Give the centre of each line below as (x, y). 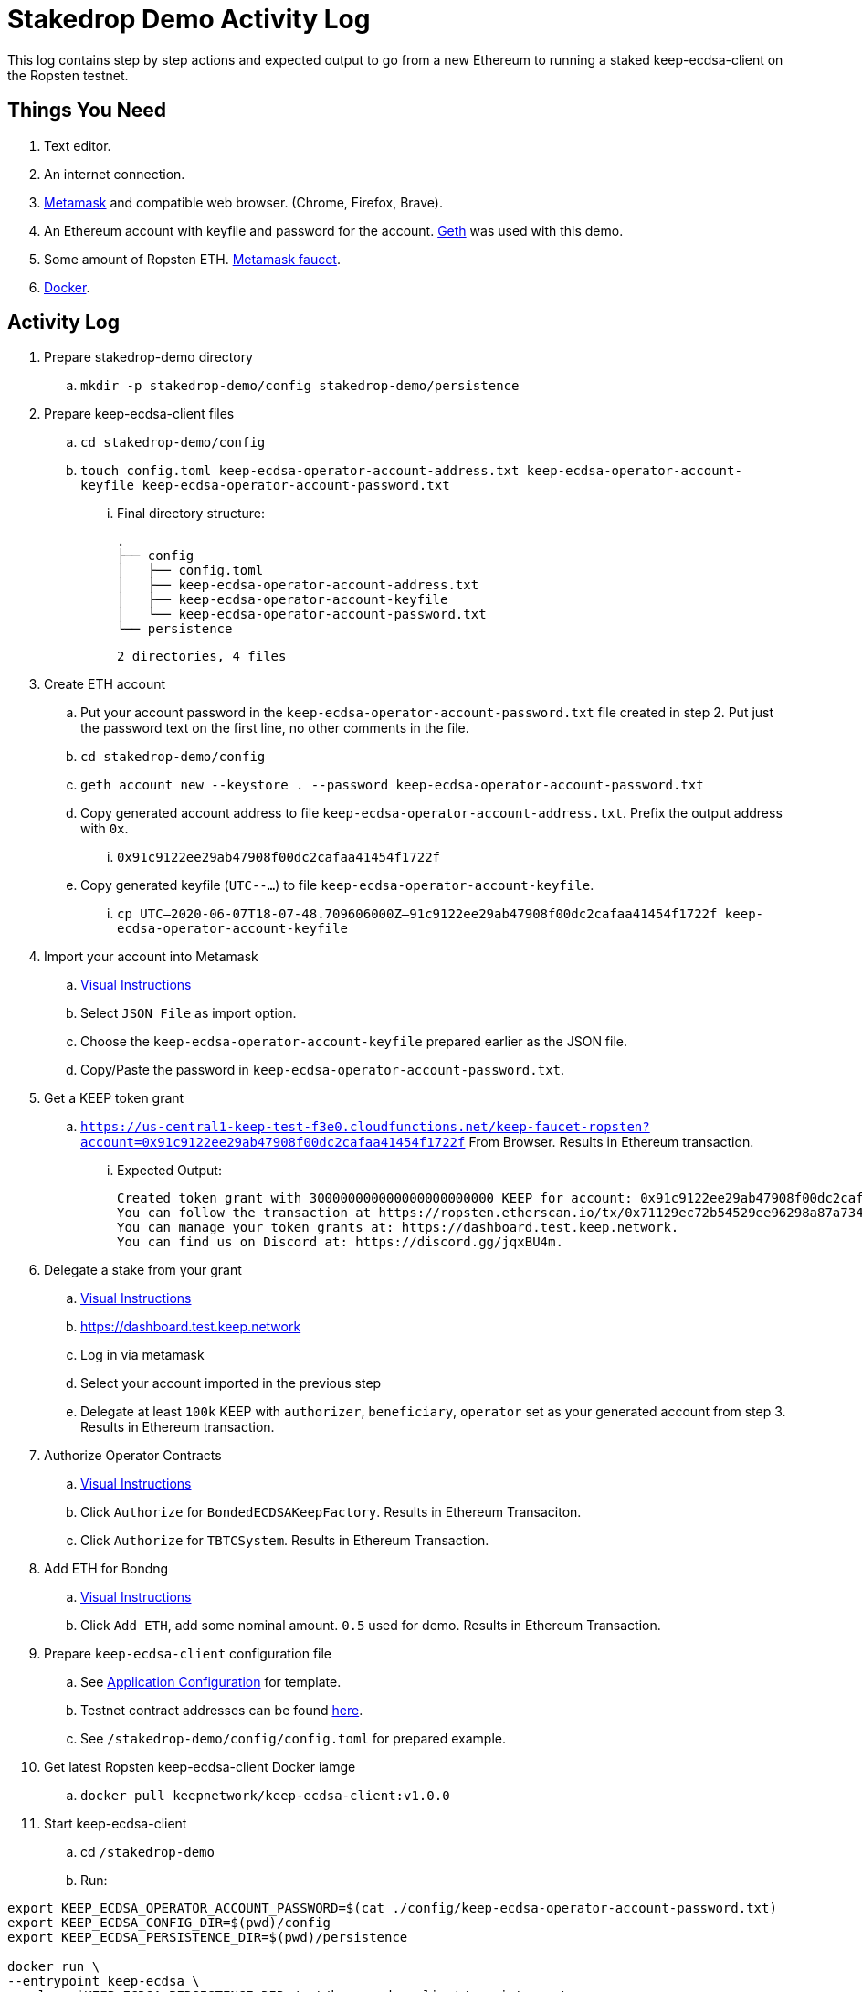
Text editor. (78, 145)
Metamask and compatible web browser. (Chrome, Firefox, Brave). (243, 202)
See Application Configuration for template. (211, 1682)
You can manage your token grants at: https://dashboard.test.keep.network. (398, 1228)
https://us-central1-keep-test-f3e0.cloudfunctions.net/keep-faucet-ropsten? (365, 1127)
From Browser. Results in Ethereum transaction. (611, 1142)
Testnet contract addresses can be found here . (222, 1711)
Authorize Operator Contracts (133, 1456)
